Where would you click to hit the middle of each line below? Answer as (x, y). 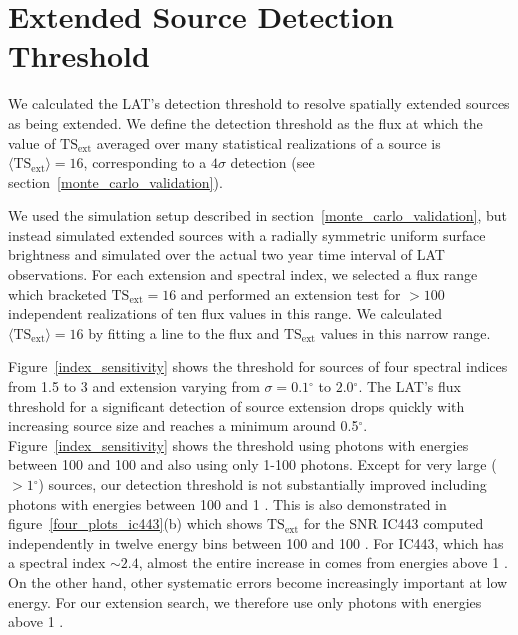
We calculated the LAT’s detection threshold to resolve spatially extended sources (259, 103)
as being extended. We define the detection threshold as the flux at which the (245, 122)
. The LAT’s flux (409, 386)
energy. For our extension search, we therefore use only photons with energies (245, 601)
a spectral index (57, 562)
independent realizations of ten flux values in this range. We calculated (225, 313)
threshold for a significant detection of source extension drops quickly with (236, 405)
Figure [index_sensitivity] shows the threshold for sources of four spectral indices (258, 366)
